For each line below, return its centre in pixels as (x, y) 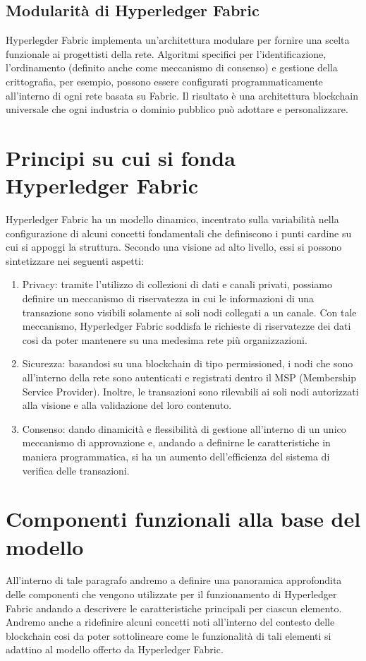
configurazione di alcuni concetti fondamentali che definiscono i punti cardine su (179, 233)
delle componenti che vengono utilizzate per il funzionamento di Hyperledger (171, 594)
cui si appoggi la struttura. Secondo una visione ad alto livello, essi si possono (174, 247)
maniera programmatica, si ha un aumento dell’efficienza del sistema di (176, 456)
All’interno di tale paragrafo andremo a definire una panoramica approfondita (174, 580)
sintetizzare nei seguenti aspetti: (75, 260)
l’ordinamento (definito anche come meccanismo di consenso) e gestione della (172, 67)
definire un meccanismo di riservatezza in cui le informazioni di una (168, 298)
